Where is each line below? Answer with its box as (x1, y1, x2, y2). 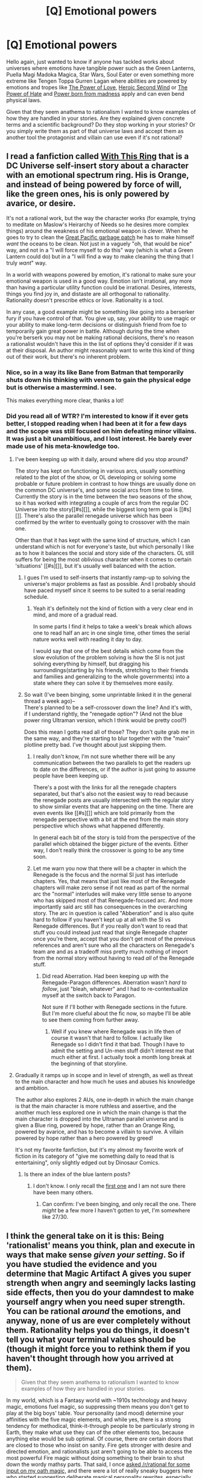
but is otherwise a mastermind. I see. (6, 383, 117, 391)
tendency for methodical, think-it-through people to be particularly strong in (6, 1423, 195, 1430)
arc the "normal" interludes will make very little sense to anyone (33, 890, 192, 898)
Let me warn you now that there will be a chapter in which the (33, 865, 187, 872)
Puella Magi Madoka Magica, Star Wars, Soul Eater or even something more (6, 71, 194, 78)
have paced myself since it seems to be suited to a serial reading (24, 586, 186, 594)
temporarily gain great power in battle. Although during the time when (6, 327, 180, 335)
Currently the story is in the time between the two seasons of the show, (14, 493, 193, 500)
